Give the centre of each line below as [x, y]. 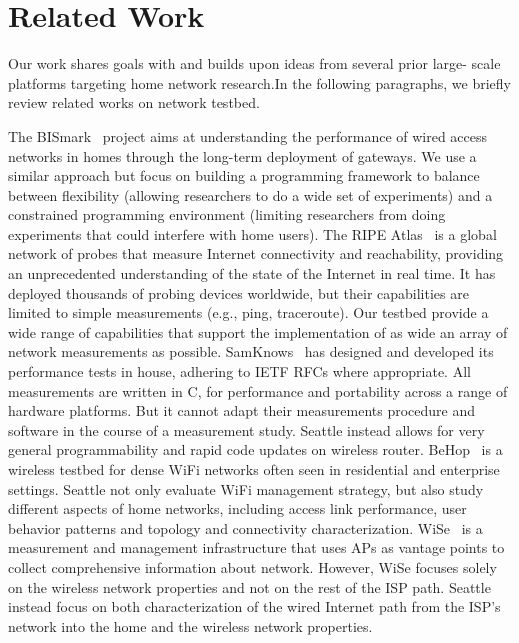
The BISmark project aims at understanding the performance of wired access [248, 135]
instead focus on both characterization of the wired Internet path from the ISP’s [254, 606]
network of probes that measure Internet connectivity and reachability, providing [256, 253]
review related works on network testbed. [134, 102]
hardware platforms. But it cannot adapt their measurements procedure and [241, 410]
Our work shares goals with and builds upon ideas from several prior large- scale [254, 63]
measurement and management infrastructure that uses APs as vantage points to [256, 547]
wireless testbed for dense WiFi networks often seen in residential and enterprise [254, 469]
